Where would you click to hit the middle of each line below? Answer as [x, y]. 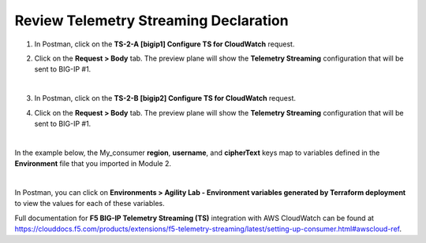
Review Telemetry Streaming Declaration [151, 20]
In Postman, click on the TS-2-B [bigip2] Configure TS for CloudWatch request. [165, 98]
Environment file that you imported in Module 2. [93, 164]
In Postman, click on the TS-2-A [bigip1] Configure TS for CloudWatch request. [164, 44]
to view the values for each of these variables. [90, 204]
